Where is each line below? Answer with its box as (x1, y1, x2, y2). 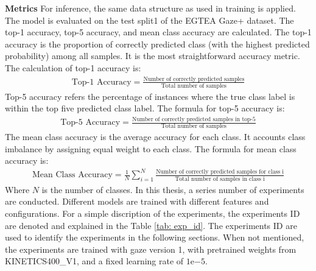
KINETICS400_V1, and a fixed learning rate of (5, 255, 184, 267)
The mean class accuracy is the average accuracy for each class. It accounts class (5, 130, 306, 143)
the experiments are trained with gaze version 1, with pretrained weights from (5, 242, 297, 255)
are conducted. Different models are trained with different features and (5, 195, 269, 208)
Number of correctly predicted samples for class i (156, 169, 284, 175)
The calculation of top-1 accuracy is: (5, 61, 141, 74)
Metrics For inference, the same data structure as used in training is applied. (5, 2, 296, 14)
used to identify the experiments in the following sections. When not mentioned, (5, 231, 304, 244)
